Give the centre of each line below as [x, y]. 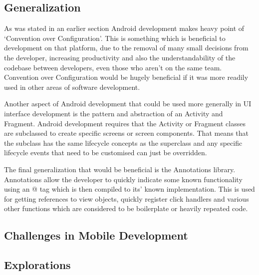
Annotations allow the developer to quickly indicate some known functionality [123, 179]
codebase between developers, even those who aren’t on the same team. [113, 67]
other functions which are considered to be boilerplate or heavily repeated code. [126, 208]
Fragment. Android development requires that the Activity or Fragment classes [125, 123]
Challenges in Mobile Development [96, 235]
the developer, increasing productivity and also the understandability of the [120, 57]
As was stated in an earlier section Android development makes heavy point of [124, 28]
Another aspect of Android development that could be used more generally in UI [128, 104]
